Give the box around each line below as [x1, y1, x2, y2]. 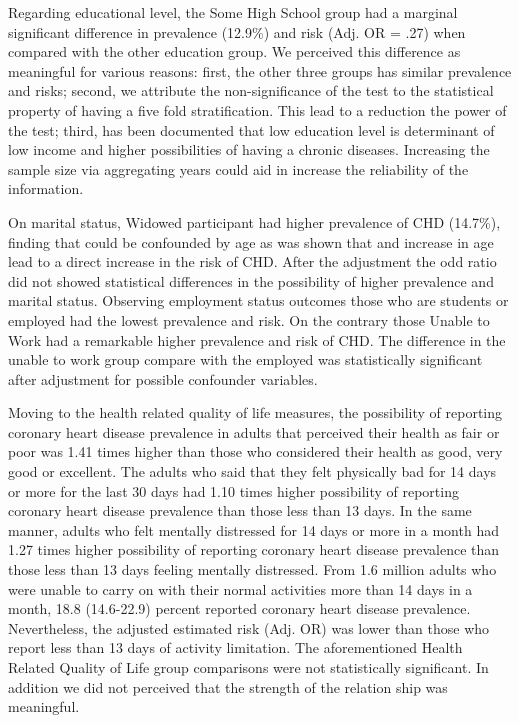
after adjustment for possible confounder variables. [8, 368, 318, 389]
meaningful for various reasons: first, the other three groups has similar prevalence [8, 60, 512, 81]
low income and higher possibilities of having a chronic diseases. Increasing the [8, 139, 490, 160]
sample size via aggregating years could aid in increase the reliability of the [8, 158, 469, 179]
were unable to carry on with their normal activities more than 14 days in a [8, 578, 473, 599]
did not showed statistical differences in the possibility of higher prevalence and [8, 270, 494, 291]
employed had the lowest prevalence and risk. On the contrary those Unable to [8, 309, 490, 330]
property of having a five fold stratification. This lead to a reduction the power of [8, 99, 507, 120]
